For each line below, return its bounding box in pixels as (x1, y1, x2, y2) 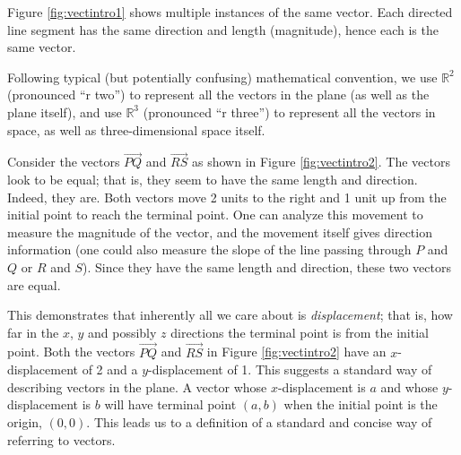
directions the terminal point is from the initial (170, 322, 429, 341)
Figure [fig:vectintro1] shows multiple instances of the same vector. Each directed (7, 3, 453, 21)
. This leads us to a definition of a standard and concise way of (86, 412, 432, 431)
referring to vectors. (7, 430, 116, 449)
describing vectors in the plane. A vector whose (7, 377, 267, 396)
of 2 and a (82, 360, 138, 379)
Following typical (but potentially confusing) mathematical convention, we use (7, 67, 438, 86)
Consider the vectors (7, 152, 120, 171)
